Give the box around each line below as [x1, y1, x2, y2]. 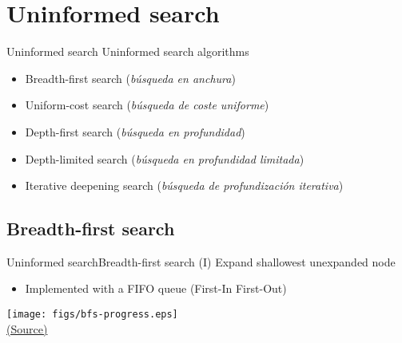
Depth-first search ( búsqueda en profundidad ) [25, 123, 245, 140]
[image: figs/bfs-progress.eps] [6, 309, 178, 321]
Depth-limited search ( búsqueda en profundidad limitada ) [25, 150, 304, 167]
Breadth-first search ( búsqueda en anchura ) [25, 69, 236, 86]
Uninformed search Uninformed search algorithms [6, 43, 249, 60]
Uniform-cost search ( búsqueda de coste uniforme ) [25, 97, 269, 113]
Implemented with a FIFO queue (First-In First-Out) [25, 280, 287, 297]
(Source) [6, 320, 48, 337]
